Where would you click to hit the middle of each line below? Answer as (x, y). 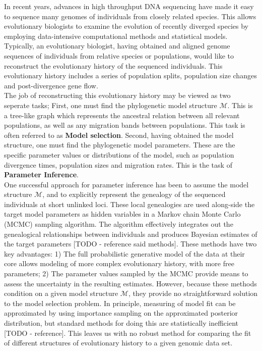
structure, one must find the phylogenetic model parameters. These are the (120, 145)
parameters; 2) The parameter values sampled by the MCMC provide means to (126, 273)
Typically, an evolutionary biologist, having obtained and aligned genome (117, 46)
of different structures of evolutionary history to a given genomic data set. (118, 343)
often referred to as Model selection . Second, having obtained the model (119, 135)
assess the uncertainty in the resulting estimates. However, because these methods (130, 283)
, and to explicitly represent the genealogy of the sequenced (134, 194)
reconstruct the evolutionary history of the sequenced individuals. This (113, 65)
